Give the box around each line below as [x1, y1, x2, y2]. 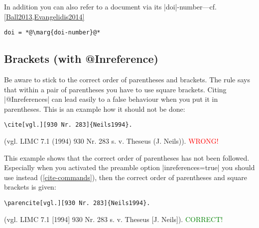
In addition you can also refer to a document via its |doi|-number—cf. [4, 1, 217, 11]
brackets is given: [4, 182, 56, 192]
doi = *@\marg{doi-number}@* [4, 29, 101, 36]
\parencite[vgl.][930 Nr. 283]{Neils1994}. [4, 200, 150, 207]
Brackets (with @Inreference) [4, 51, 158, 66]
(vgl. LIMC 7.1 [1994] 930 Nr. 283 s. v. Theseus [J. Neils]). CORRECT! [4, 214, 223, 224]
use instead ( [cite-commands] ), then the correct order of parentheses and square [4, 172, 247, 182]
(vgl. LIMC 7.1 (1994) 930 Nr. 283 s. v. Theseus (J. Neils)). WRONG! [4, 136, 219, 146]
